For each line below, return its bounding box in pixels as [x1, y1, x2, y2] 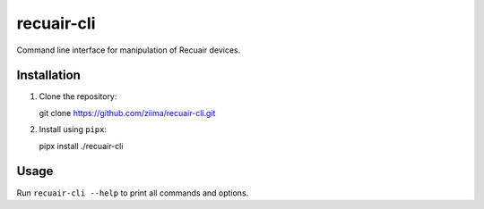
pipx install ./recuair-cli [39, 140, 124, 151]
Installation [16, 68, 81, 83]
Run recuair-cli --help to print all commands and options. [16, 188, 249, 198]
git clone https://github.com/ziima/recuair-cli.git [39, 107, 216, 118]
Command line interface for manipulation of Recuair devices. [16, 45, 241, 55]
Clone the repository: [39, 91, 117, 102]
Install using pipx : [39, 124, 108, 135]
